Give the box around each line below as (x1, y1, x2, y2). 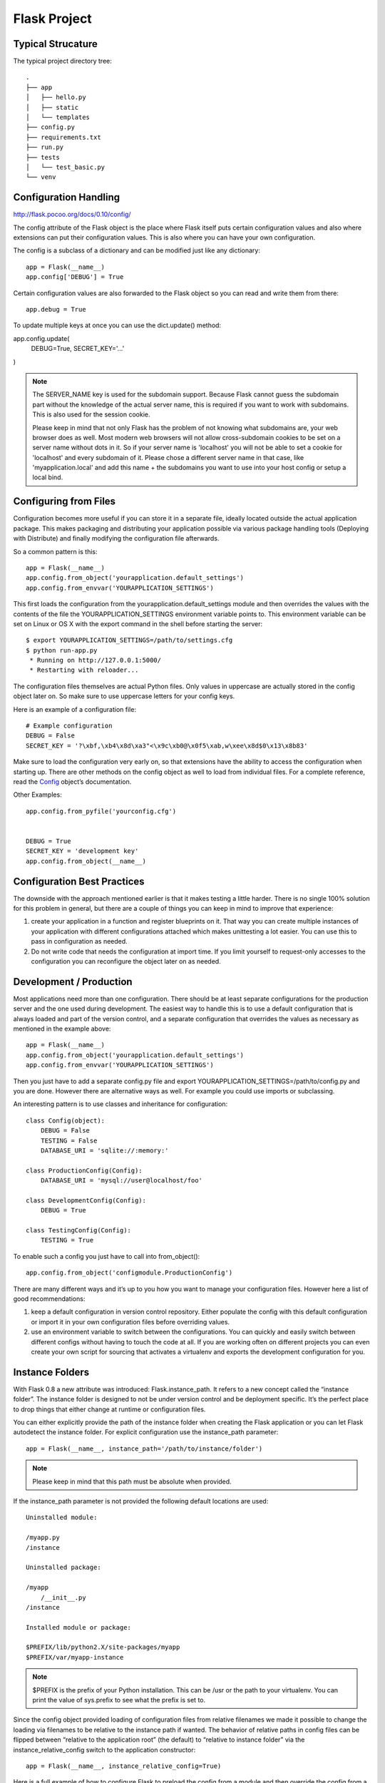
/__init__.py (40, 1593, 86, 1601)
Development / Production (13, 976, 133, 988)
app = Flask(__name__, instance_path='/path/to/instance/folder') (26, 1444, 263, 1453)
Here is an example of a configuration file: (13, 705, 137, 713)
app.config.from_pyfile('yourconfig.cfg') (26, 807, 177, 815)
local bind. (32, 473, 63, 481)
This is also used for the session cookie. (32, 410, 150, 419)
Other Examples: (13, 790, 62, 799)
